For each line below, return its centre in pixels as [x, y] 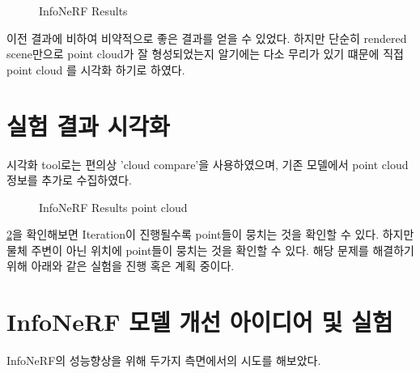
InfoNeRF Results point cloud [113, 207]
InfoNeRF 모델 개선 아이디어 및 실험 [200, 322]
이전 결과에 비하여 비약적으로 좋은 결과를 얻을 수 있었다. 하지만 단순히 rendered [207, 38]
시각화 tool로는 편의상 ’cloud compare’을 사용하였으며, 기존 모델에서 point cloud [208, 164]
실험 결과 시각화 [88, 125]
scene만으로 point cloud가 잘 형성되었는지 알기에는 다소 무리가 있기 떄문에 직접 [205, 54]
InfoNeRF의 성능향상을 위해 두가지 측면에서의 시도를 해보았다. [164, 360]
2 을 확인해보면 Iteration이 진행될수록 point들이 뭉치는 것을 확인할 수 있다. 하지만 [210, 234]
